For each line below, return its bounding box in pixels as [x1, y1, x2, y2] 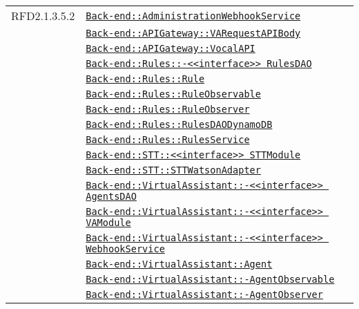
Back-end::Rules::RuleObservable [86, 88, 261, 100]
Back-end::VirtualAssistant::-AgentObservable [86, 274, 335, 285]
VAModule [86, 217, 131, 228]
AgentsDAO [86, 191, 137, 202]
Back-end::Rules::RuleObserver [86, 104, 250, 115]
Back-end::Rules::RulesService [86, 134, 250, 145]
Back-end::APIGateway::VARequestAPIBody [86, 28, 301, 39]
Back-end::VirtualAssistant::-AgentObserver [86, 289, 323, 300]
